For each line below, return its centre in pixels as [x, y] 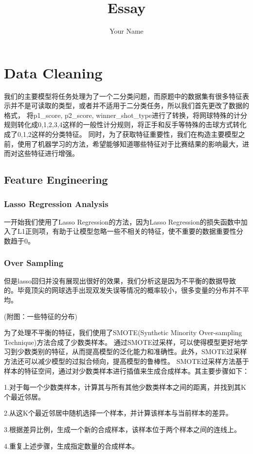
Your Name [126, 31]
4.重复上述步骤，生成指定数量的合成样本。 [71, 445]
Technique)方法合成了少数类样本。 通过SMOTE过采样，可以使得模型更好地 [123, 342]
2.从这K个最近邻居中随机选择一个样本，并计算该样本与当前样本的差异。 [118, 413]
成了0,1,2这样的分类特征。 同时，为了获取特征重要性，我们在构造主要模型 [121, 134]
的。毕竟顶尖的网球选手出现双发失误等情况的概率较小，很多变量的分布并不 [123, 290]
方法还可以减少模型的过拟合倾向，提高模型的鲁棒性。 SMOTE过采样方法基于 [126, 361]
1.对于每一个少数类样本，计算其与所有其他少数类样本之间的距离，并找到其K [125, 387]
